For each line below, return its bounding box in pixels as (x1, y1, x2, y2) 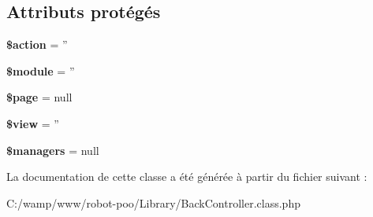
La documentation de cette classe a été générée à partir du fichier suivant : (6, 168, 367, 185)
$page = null (6, 89, 73, 105)
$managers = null (6, 142, 99, 158)
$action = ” (6, 36, 68, 53)
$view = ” (6, 115, 59, 131)
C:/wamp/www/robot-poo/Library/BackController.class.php (6, 194, 300, 211)
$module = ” (6, 62, 75, 79)
